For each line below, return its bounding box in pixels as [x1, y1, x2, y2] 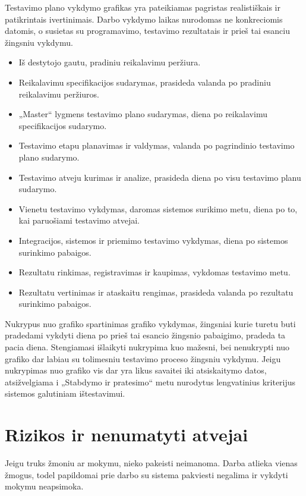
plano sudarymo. [18, 150, 80, 163]
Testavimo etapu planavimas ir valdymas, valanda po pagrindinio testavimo [18, 139, 295, 152]
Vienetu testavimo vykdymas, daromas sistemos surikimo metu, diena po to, [18, 202, 298, 215]
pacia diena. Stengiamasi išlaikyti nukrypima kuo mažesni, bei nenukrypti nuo [5, 341, 290, 353]
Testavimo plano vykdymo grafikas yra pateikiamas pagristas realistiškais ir [5, 1, 280, 13]
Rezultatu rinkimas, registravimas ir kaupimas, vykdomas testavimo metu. [18, 266, 291, 278]
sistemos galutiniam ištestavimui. [5, 387, 125, 400]
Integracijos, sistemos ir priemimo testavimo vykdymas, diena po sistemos [18, 234, 288, 246]
